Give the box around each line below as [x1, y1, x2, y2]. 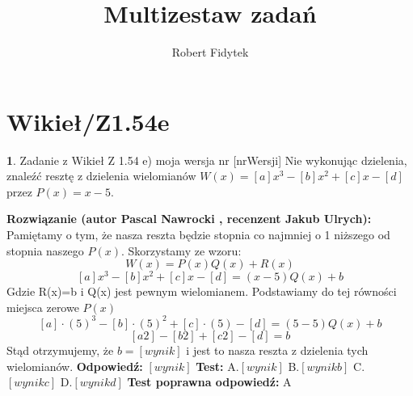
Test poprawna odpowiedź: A [127, 373, 292, 390]
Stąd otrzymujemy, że [6, 341, 114, 358]
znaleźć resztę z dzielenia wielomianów [6, 167, 196, 184]
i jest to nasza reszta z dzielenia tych [186, 341, 369, 358]
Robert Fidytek [171, 44, 249, 61]
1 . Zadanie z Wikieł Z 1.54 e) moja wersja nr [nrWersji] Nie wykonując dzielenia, [6, 151, 407, 168]
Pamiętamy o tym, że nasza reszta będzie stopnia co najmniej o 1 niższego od [6, 226, 390, 243]
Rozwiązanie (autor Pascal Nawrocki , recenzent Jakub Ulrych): [6, 210, 372, 227]
